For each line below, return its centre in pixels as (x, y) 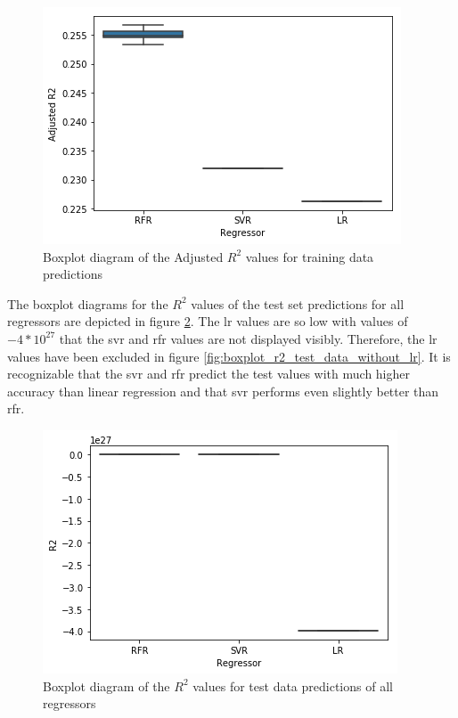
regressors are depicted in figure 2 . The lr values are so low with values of (208, 321)
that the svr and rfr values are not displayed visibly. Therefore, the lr (248, 338)
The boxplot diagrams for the (88, 303)
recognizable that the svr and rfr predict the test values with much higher (209, 374)
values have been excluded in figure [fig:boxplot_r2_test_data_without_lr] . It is (229, 356)
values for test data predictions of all (293, 685)
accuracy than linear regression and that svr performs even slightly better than (223, 391)
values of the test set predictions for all (298, 303)
